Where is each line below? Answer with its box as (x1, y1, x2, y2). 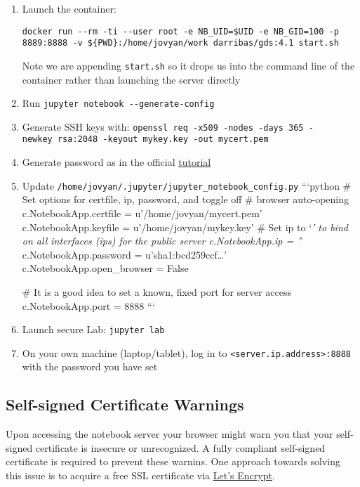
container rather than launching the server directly (22, 72, 241, 86)
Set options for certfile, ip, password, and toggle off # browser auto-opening (22, 192, 349, 207)
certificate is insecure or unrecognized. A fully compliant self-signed (35, 440, 326, 455)
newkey (22, 134, 53, 145)
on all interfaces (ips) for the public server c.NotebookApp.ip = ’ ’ (22, 233, 303, 248)
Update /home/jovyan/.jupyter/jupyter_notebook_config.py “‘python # (22, 178, 352, 193)
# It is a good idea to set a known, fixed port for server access (22, 284, 291, 299)
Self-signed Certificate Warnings (6, 394, 244, 415)
